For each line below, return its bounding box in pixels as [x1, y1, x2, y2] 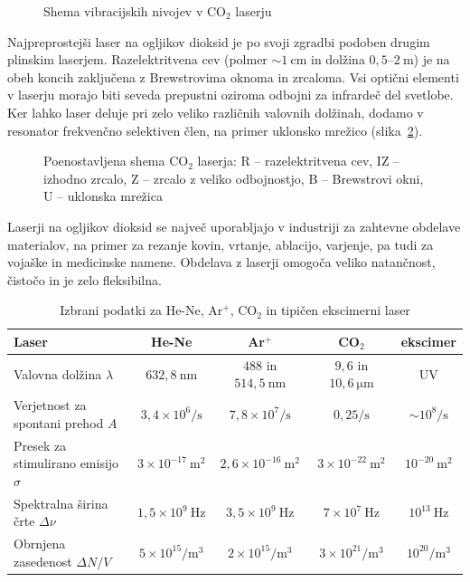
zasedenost [14, 551, 72, 570]
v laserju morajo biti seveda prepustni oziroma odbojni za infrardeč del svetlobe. [7, 85, 454, 104]
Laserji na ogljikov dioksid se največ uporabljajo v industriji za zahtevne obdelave [7, 216, 461, 235]
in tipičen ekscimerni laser [266, 301, 410, 320]
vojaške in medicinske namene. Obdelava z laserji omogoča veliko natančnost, [7, 253, 436, 272]
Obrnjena [14, 534, 66, 553]
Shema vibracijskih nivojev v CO [43, 2, 226, 20]
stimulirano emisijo [14, 453, 119, 472]
